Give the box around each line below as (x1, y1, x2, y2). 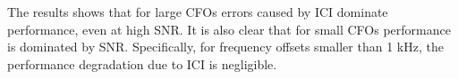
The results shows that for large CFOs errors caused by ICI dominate (7, 3, 388, 20)
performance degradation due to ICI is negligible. (7, 54, 277, 73)
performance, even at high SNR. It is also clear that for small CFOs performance (7, 20, 451, 38)
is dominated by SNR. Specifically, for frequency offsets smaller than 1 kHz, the (7, 37, 444, 56)
